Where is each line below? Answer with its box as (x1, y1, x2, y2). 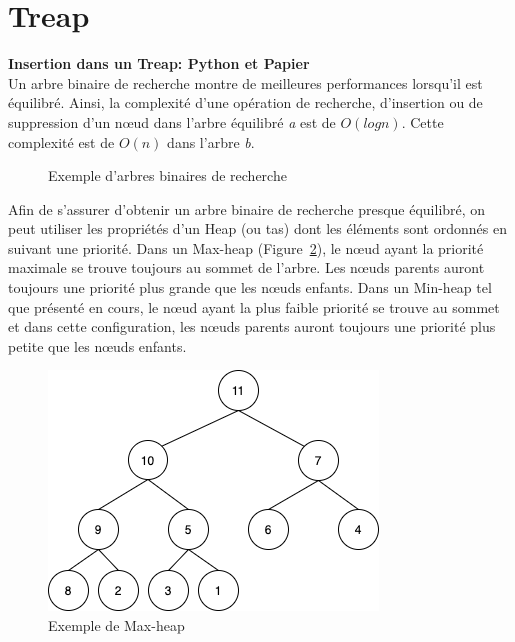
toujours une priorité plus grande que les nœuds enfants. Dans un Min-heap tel (8, 277, 492, 298)
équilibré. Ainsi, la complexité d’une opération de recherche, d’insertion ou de (8, 92, 483, 113)
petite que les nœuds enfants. (8, 335, 187, 356)
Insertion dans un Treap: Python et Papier (8, 53, 310, 74)
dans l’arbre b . (167, 131, 255, 152)
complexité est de (8, 131, 115, 152)
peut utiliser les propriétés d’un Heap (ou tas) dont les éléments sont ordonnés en (8, 218, 507, 239)
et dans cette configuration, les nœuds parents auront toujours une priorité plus (8, 316, 496, 337)
